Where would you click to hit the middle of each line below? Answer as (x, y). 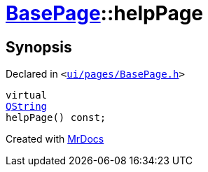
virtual (27, 95)
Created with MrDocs (55, 139)
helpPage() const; (56, 118)
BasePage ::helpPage (105, 13)
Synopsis (39, 47)
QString (27, 107)
